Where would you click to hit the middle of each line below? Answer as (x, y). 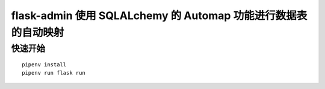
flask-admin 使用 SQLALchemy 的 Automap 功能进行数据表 (159, 16)
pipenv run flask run (54, 73)
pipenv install (44, 65)
